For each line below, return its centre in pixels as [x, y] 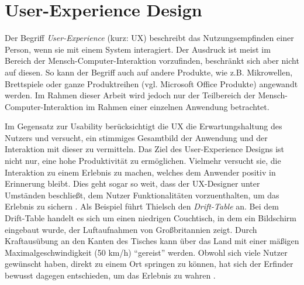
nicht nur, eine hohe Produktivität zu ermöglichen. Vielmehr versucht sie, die [143, 161]
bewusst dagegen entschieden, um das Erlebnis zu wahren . [110, 275]
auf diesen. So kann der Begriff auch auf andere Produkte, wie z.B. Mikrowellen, [149, 72]
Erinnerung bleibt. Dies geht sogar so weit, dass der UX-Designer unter [132, 183]
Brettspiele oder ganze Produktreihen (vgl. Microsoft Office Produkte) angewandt [151, 83]
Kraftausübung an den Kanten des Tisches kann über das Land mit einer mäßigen [152, 241]
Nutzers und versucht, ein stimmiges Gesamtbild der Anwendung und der [136, 137]
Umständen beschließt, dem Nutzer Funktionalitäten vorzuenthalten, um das [142, 195]
